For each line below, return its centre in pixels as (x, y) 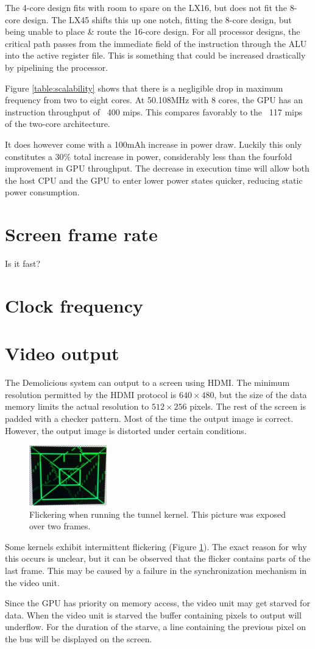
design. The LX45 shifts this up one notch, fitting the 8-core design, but (157, 19)
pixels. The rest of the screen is (248, 406)
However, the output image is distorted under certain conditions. (126, 430)
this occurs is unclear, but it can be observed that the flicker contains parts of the (158, 558)
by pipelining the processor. (57, 67)
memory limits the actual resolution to (77, 406)
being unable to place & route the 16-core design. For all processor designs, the (153, 31)
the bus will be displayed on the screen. (79, 638)
